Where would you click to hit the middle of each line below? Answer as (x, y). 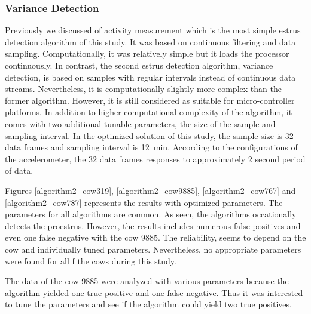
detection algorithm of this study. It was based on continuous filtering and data (150, 41)
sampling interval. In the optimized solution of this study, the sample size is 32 (149, 135)
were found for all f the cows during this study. (91, 261)
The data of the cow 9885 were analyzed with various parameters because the (147, 281)
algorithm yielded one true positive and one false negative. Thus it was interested (154, 292)
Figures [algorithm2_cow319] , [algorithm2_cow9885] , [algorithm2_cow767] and (150, 190)
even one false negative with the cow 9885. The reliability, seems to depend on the (155, 237)
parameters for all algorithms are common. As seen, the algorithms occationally (151, 214)
